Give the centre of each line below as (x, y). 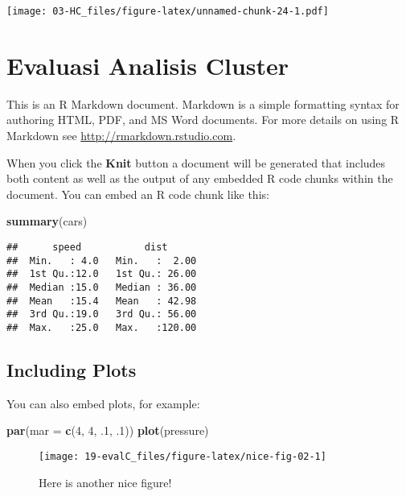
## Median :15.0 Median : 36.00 (102, 287)
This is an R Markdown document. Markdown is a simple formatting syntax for (203, 103)
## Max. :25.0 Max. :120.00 (102, 327)
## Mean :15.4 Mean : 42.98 (102, 301)
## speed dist (87, 247)
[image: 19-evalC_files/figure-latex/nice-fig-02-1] (182, 456)
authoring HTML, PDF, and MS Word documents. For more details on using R (203, 120)
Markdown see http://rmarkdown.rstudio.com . (121, 135)
